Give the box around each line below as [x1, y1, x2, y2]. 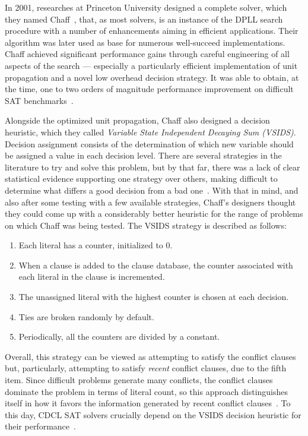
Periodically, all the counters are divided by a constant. [18, 330, 220, 343]
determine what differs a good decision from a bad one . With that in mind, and [5, 184, 299, 196]
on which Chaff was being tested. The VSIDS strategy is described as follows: [5, 219, 287, 231]
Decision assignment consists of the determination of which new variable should [5, 137, 294, 150]
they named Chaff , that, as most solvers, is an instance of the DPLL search [5, 12, 283, 25]
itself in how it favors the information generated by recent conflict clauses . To [5, 397, 291, 409]
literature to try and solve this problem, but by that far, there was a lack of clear [5, 160, 300, 173]
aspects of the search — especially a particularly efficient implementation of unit [5, 59, 298, 71]
